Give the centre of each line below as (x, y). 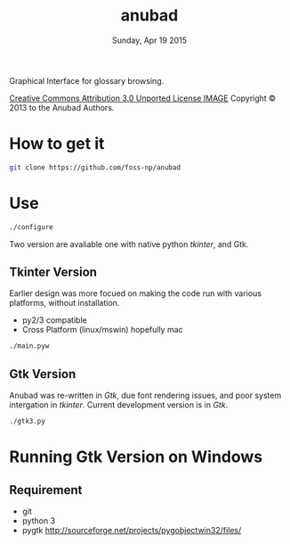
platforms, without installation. (64, 303)
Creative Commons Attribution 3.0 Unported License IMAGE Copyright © (143, 98)
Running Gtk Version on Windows (136, 457)
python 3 (39, 520)
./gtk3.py (28, 421)
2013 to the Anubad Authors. (62, 107)
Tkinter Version (53, 272)
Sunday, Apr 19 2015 (149, 40)
